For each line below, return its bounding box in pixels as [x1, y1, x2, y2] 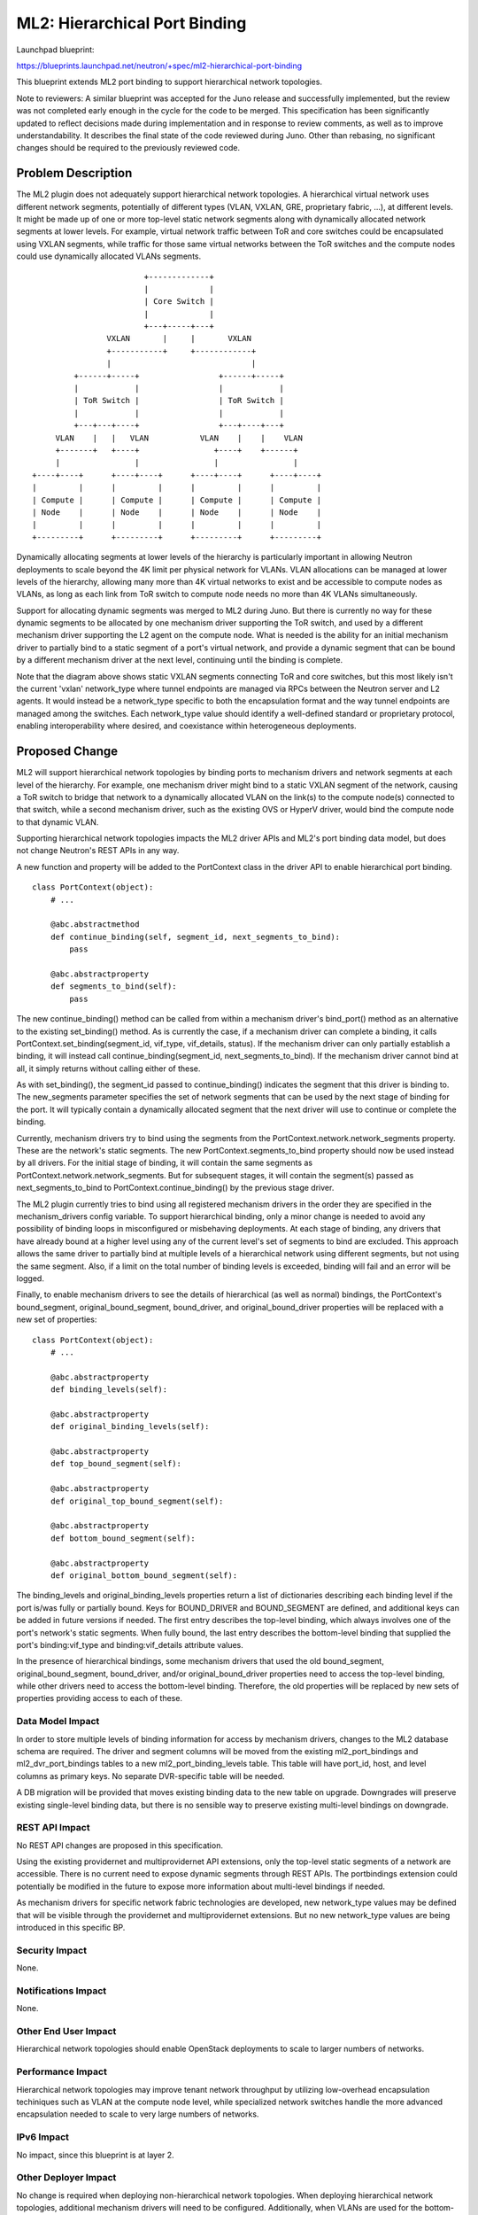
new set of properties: [16, 1314, 97, 1325]
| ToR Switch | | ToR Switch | [73, 395, 285, 406]
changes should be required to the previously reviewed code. [16, 143, 241, 153]
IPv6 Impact [16, 2131, 70, 2143]
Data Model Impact [16, 1715, 100, 1728]
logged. [16, 1272, 44, 1284]
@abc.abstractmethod [50, 920, 140, 929]
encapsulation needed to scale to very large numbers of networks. [16, 2109, 259, 2119]
